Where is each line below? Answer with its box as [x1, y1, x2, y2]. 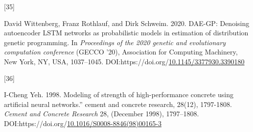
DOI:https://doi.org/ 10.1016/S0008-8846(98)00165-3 [4, 118, 161, 128]
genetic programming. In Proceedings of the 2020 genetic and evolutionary [4, 37, 226, 47]
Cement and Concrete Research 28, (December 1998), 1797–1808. [4, 108, 199, 119]
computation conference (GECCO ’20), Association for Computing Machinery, [4, 47, 238, 57]
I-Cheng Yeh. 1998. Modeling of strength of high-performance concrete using [4, 89, 233, 100]
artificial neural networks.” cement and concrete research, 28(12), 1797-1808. [4, 99, 232, 109]
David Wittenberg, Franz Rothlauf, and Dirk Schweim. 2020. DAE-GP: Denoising [4, 18, 250, 28]
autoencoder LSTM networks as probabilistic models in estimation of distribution [4, 27, 249, 38]
